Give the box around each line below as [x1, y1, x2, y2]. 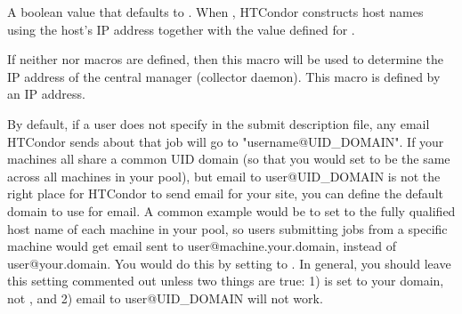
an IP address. [7, 85, 85, 103]
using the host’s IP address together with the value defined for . [7, 20, 355, 38]
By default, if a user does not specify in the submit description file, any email [7, 114, 430, 133]
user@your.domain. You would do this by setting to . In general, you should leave [7, 254, 451, 272]
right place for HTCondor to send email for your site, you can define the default [7, 184, 443, 203]
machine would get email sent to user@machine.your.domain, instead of [7, 237, 397, 255]
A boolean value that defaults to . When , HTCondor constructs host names [7, 3, 424, 20]
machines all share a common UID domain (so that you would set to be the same [7, 149, 450, 168]
